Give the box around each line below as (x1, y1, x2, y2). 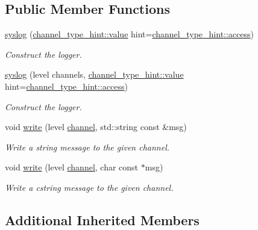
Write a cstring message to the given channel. (5, 181, 174, 193)
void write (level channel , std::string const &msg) (5, 120, 187, 133)
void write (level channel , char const (5, 161, 139, 173)
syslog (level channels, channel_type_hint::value (5, 68, 184, 81)
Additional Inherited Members (5, 210, 200, 229)
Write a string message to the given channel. (5, 140, 170, 153)
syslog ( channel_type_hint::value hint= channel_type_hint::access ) (5, 28, 254, 40)
